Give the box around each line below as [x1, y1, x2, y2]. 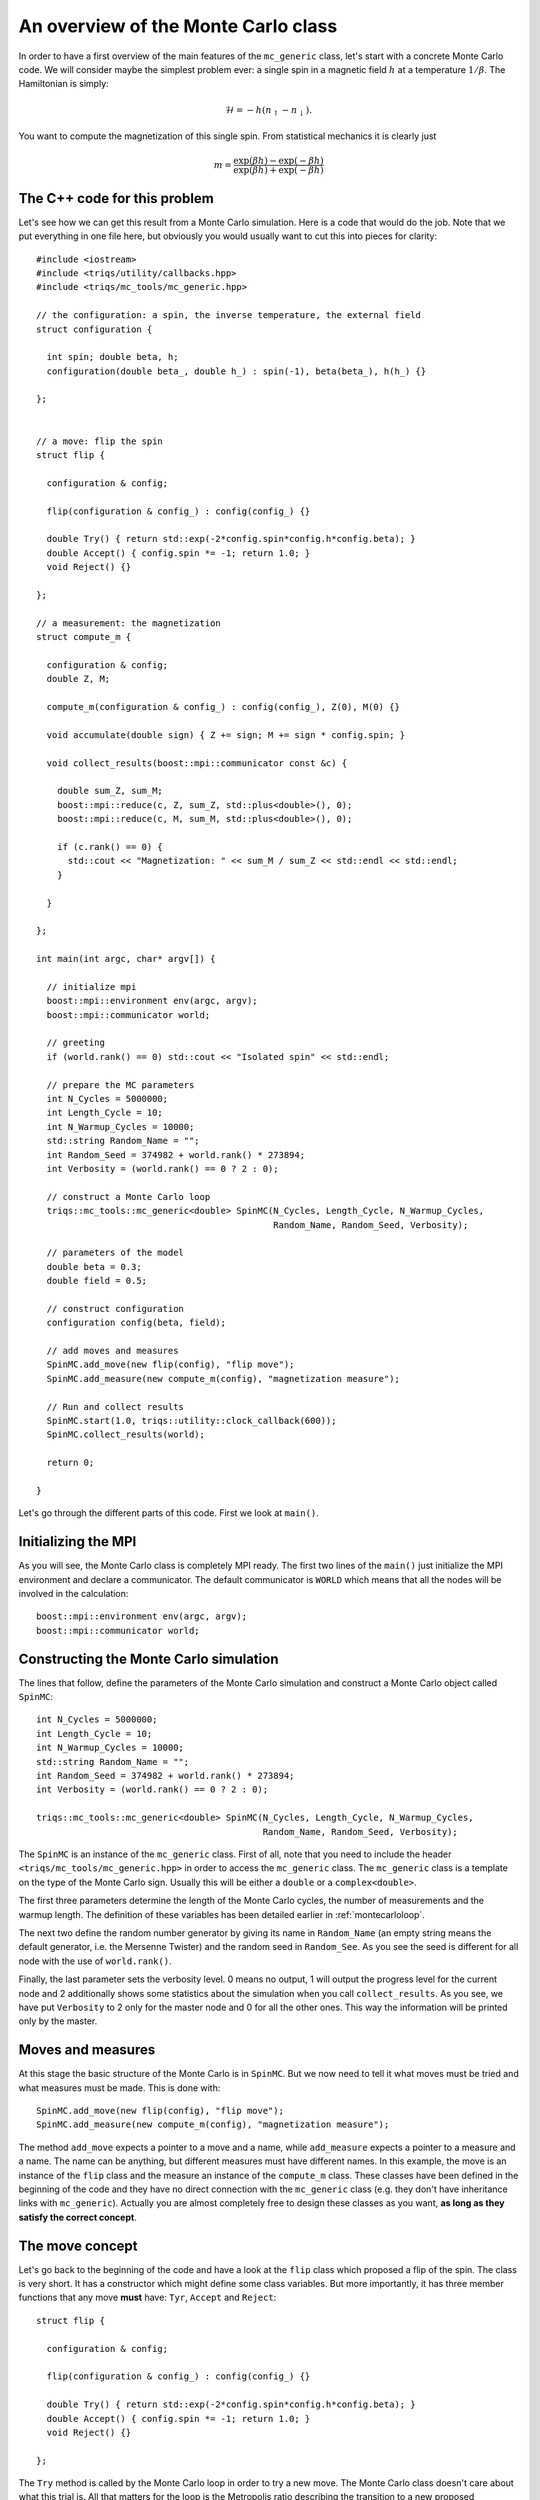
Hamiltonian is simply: [18, 78, 109, 90]
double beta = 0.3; [46, 1261, 142, 1272]
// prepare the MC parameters [46, 1079, 195, 1090]
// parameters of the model [46, 1247, 185, 1259]
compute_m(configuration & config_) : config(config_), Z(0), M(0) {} [46, 701, 400, 713]
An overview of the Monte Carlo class [18, 15, 338, 37]
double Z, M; [46, 673, 111, 685]
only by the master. [18, 2015, 98, 2027]
